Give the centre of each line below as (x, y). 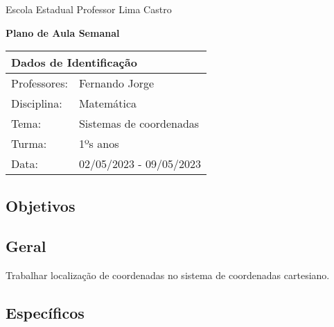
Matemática (108, 103)
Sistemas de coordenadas (139, 124)
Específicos (45, 313)
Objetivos (41, 205)
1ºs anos (99, 144)
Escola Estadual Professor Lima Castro (89, 9)
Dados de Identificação (74, 62)
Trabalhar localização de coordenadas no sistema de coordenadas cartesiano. (168, 275)
